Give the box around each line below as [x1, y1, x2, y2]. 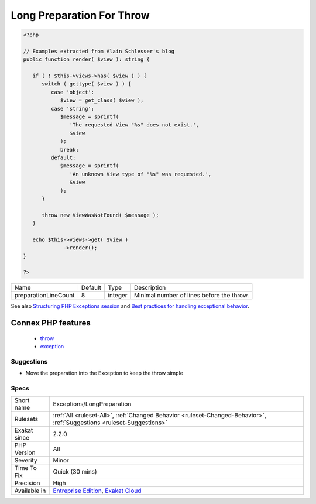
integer [108, 292, 128, 300]
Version [14, 448, 36, 457]
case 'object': [50, 88, 95, 95]
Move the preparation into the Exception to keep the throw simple [25, 369, 184, 377]
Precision [14, 479, 40, 487]
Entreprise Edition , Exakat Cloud [53, 486, 142, 495]
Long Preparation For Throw [11, 9, 150, 22]
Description [133, 284, 166, 292]
